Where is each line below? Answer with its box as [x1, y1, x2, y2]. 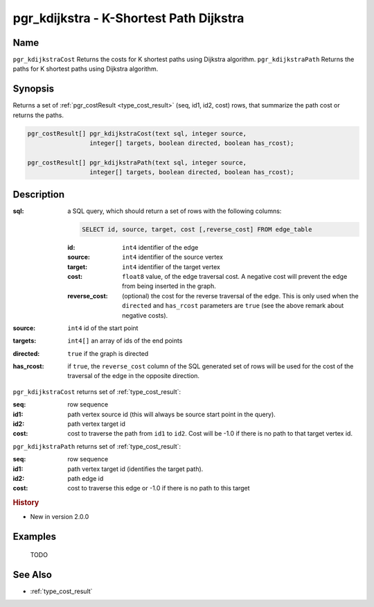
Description [12, 188, 65, 200]
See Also [12, 569, 52, 581]
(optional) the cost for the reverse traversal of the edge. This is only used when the [122, 291, 359, 300]
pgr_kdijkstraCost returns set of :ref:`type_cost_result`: [12, 387, 181, 395]
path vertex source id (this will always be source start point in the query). [67, 410, 276, 418]
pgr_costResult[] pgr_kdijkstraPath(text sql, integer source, [27, 158, 247, 166]
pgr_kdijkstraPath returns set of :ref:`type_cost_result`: [12, 442, 181, 450]
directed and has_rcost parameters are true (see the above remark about [122, 302, 344, 310]
